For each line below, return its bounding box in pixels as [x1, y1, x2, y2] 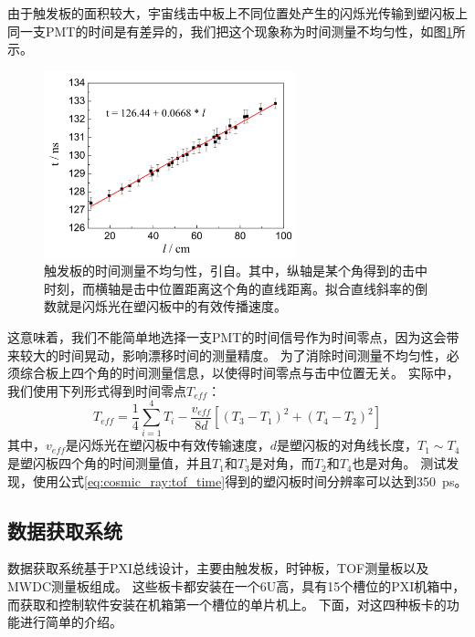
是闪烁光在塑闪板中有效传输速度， [65, 435, 270, 454]
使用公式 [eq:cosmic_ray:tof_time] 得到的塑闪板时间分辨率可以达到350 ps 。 [32, 471, 468, 490]
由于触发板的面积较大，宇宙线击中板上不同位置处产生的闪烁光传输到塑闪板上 [7, 4, 468, 22]
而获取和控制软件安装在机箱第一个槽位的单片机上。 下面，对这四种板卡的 [7, 594, 447, 613]
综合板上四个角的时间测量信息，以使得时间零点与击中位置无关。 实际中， [19, 363, 459, 382]
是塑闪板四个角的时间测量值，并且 [7, 454, 212, 473]
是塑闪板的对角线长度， [277, 435, 418, 454]
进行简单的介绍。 [19, 612, 122, 632]
